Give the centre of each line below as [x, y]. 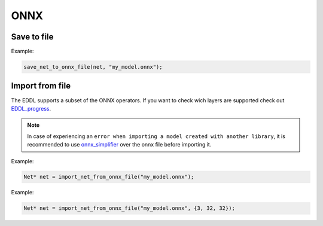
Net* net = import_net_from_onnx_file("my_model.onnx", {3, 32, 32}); [129, 208]
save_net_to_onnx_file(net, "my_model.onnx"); [93, 67]
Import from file [41, 86]
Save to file [32, 37]
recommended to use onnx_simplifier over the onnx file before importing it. [119, 145]
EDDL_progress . [31, 108]
